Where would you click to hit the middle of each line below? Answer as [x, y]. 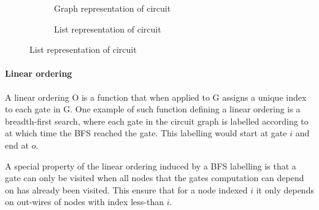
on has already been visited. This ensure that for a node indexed [126, 189]
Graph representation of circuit [113, 8]
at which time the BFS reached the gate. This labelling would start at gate [146, 133]
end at [17, 145]
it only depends [285, 189]
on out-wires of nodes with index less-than [84, 202]
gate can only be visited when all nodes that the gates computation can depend [155, 178]
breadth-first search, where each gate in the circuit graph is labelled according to [157, 121]
